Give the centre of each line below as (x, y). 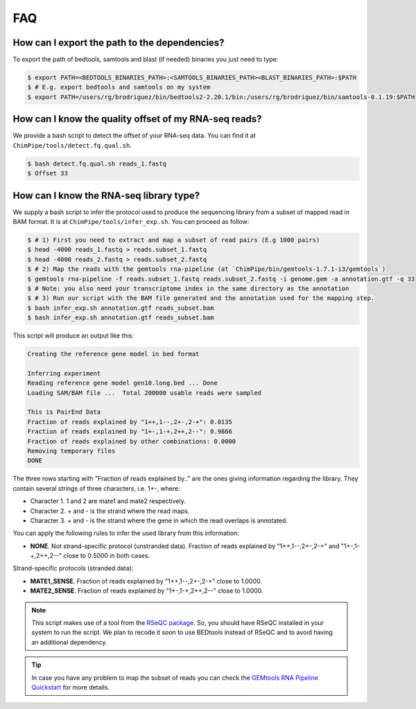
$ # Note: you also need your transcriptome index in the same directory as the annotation (188, 288)
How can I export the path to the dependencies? (119, 43)
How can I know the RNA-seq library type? (106, 195)
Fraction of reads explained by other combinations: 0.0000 (132, 441)
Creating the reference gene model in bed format (113, 354)
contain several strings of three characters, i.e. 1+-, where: (96, 488)
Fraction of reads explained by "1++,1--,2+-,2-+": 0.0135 (130, 422)
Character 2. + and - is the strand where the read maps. (110, 511)
